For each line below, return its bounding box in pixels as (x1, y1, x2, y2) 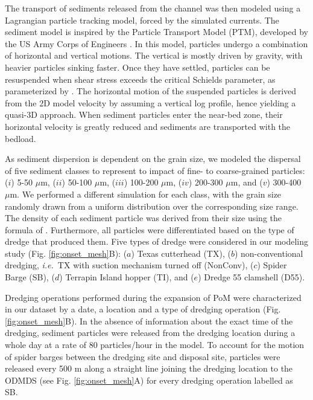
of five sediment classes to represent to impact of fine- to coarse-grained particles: (5, 164, 305, 176)
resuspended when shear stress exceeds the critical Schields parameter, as (5, 73, 276, 85)
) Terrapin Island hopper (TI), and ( (59, 271, 194, 283)
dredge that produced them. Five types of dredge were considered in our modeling (5, 235, 309, 248)
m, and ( (230, 176, 263, 189)
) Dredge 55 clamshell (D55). (198, 271, 305, 283)
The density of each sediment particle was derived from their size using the (5, 211, 282, 224)
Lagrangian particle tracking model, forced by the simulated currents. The (5, 13, 279, 26)
